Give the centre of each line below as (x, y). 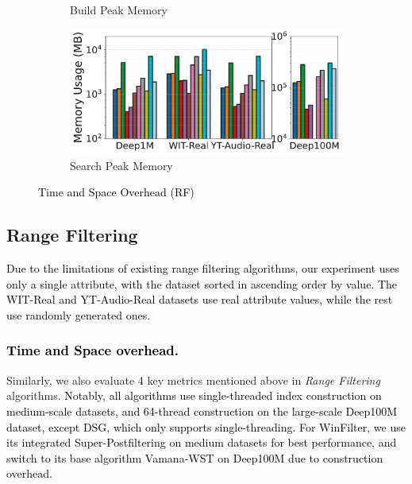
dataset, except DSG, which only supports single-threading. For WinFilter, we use (206, 426)
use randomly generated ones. (79, 314)
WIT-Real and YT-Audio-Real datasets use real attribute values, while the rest (200, 299)
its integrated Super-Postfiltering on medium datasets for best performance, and (202, 442)
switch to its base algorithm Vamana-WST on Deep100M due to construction (195, 457)
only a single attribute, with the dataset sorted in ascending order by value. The (202, 283)
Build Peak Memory (119, 10)
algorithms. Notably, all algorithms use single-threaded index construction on (194, 395)
